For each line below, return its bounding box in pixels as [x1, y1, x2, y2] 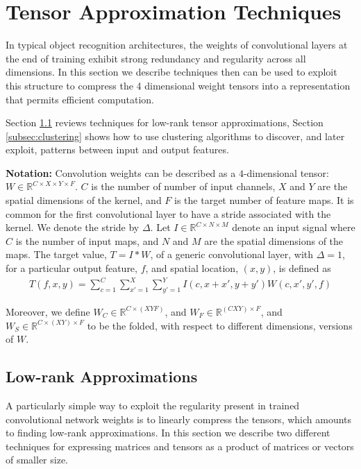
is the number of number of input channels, [91, 179, 276, 194]
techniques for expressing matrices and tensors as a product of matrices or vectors [6, 438, 354, 453]
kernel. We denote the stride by [6, 220, 140, 235]
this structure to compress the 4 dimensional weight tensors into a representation [6, 78, 351, 92]
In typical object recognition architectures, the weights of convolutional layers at [6, 37, 348, 52]
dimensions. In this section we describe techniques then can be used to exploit [6, 65, 337, 79]
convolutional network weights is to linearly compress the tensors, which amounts [6, 411, 352, 426]
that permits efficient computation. [6, 92, 155, 106]
